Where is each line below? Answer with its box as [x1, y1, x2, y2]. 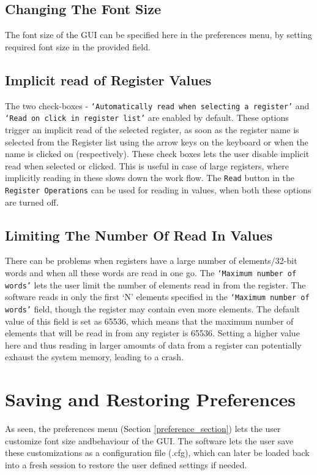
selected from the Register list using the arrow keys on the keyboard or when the [5, 135, 308, 148]
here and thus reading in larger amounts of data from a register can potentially [5, 338, 302, 351]
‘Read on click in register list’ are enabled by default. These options [5, 111, 289, 124]
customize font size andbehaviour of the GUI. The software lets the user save [5, 434, 294, 447]
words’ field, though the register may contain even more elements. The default [5, 302, 300, 315]
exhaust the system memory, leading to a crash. [5, 350, 184, 363]
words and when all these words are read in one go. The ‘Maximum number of [5, 266, 297, 279]
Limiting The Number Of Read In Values [5, 225, 273, 244]
